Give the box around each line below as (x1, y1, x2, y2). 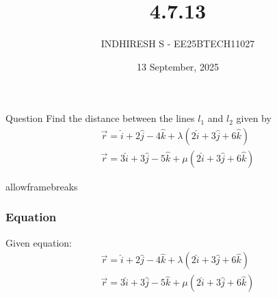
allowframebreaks (5, 179, 78, 193)
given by (236, 111, 272, 125)
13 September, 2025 (137, 59, 219, 73)
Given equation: (5, 235, 72, 249)
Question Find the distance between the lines (5, 111, 195, 125)
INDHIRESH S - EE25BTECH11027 (101, 36, 255, 51)
